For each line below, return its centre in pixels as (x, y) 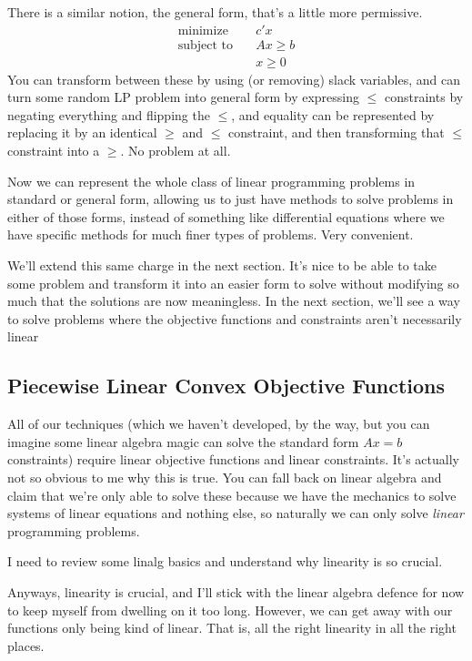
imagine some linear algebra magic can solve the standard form (183, 441)
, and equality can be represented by (333, 114)
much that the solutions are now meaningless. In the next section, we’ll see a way (234, 301)
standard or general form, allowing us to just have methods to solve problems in (231, 199)
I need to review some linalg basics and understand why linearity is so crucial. (225, 561)
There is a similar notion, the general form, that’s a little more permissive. (215, 12)
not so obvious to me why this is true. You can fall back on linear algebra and (225, 477)
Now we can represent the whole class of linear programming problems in (211, 181)
